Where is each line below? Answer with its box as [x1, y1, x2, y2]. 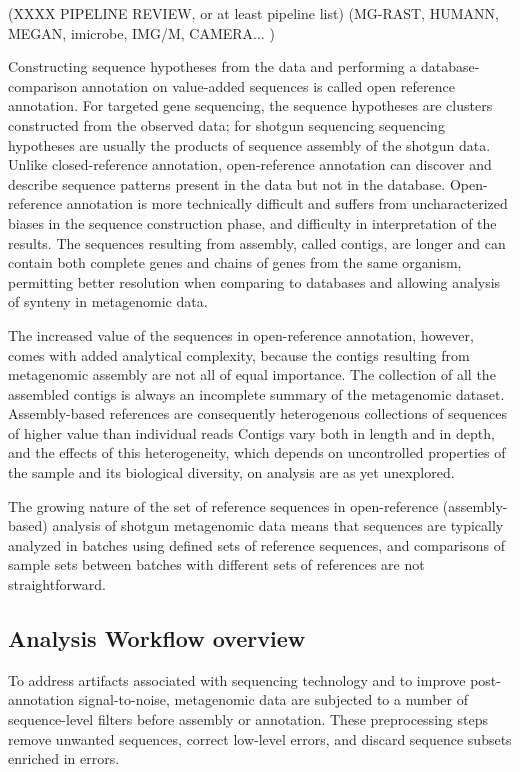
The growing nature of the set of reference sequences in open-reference [8, 495, 439, 516]
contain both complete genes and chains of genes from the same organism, [8, 252, 462, 273]
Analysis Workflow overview [8, 623, 306, 654]
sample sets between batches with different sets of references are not [8, 554, 425, 575]
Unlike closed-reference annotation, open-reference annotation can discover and [8, 154, 492, 175]
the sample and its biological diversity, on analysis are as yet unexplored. [8, 462, 455, 483]
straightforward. [8, 574, 106, 595]
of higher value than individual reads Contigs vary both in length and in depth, [8, 422, 495, 443]
